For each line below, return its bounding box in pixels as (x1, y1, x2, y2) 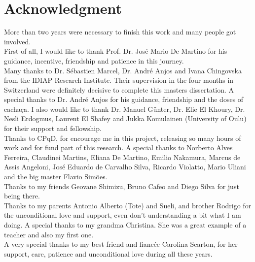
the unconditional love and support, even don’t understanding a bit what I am (4, 210, 241, 220)
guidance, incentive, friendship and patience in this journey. (4, 55, 184, 65)
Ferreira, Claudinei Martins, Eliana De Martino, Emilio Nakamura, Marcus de (4, 152, 241, 162)
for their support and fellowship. (4, 123, 102, 133)
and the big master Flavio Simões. (4, 171, 108, 182)
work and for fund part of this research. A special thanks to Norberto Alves (4, 142, 233, 153)
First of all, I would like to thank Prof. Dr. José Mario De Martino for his (4, 46, 227, 56)
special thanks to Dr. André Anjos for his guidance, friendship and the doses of (4, 94, 244, 104)
